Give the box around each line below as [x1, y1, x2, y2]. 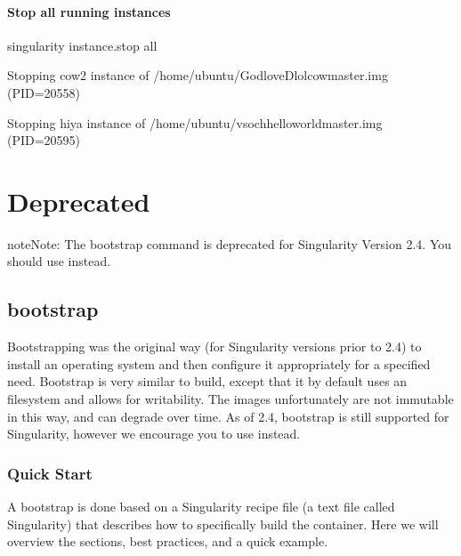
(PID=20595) [7, 131, 81, 149]
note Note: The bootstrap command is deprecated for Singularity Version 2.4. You [7, 234, 452, 253]
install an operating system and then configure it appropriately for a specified [7, 354, 431, 373]
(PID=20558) [7, 83, 81, 101]
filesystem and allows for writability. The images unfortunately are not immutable [7, 390, 454, 408]
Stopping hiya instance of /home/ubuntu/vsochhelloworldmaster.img [7, 113, 383, 132]
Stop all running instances [7, 2, 171, 20]
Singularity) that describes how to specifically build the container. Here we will [7, 514, 439, 533]
